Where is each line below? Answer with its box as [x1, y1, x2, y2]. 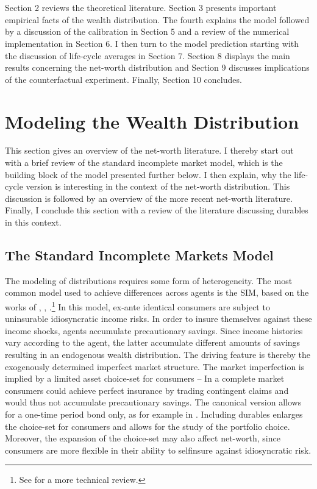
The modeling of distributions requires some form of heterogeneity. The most [5, 274, 293, 287]
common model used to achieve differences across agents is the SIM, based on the [5, 286, 309, 299]
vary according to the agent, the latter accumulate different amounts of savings [5, 336, 301, 349]
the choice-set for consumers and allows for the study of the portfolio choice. [5, 419, 290, 432]
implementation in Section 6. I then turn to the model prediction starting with [5, 37, 299, 49]
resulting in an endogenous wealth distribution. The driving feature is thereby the [5, 348, 311, 361]
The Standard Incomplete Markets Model [5, 246, 274, 265]
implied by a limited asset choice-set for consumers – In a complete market [5, 372, 285, 385]
